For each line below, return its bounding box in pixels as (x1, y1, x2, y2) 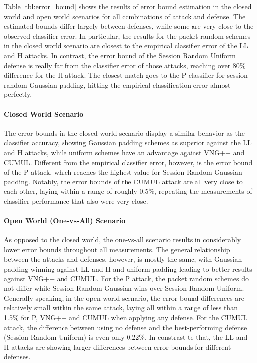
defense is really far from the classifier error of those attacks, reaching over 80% (4, 60, 246, 70)
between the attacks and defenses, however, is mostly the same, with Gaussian (4, 254, 242, 264)
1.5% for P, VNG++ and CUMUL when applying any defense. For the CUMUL (4, 312, 248, 323)
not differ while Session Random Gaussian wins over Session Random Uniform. (4, 283, 244, 293)
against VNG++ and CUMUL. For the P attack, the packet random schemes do (4, 273, 249, 283)
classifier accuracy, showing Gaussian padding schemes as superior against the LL (4, 137, 252, 148)
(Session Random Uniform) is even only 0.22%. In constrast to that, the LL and (4, 332, 248, 342)
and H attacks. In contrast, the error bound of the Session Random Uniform (4, 50, 236, 60)
